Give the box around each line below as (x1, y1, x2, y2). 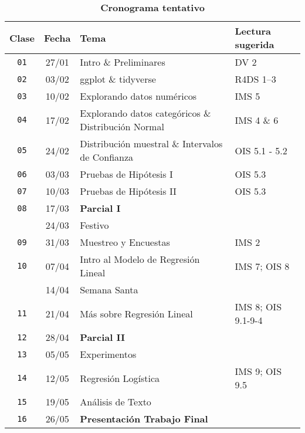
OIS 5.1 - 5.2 (235, 143, 287, 157)
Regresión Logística (80, 371, 160, 385)
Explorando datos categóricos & (80, 106, 211, 120)
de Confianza (80, 150, 134, 164)
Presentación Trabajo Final (80, 412, 208, 425)
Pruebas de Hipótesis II (80, 184, 177, 198)
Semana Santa (80, 283, 138, 296)
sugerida (235, 38, 274, 51)
